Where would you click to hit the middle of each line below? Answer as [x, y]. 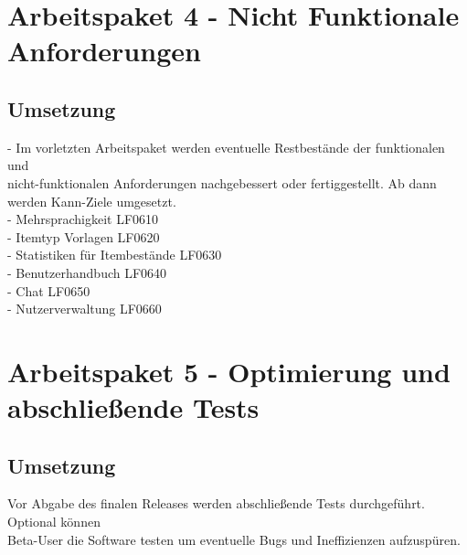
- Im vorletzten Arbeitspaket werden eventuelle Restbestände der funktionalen [226, 147]
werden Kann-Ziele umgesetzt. [92, 201]
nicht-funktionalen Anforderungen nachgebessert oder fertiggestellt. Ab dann [222, 182]
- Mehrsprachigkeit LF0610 [83, 219]
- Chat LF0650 [49, 290]
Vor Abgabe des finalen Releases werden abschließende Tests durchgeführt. [216, 503]
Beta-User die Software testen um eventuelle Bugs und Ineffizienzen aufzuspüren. [234, 539]
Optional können [54, 522]
